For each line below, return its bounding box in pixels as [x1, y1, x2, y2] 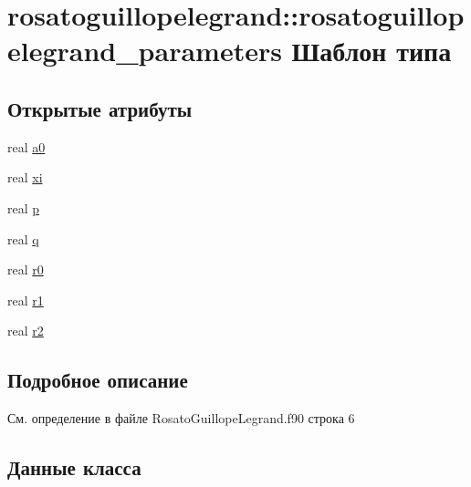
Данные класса [7, 453, 141, 482]
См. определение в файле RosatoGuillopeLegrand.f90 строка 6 [7, 409, 355, 428]
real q [7, 229, 39, 248]
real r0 [7, 260, 44, 279]
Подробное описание [7, 366, 188, 394]
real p [7, 198, 40, 217]
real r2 [7, 321, 44, 340]
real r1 [7, 290, 44, 309]
